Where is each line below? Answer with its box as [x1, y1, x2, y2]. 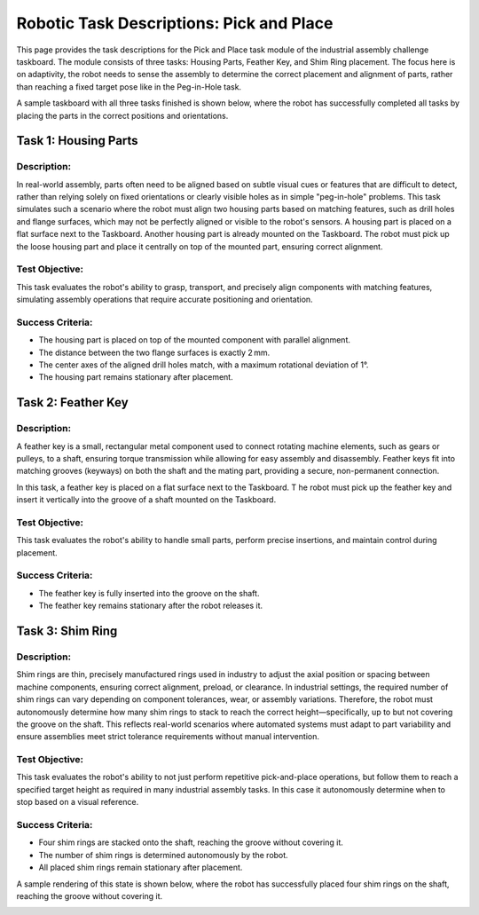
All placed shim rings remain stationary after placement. [38, 862, 243, 873]
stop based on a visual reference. [16, 797, 139, 808]
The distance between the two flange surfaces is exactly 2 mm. [38, 347, 271, 358]
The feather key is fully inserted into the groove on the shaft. [38, 588, 260, 598]
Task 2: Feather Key [16, 395, 129, 410]
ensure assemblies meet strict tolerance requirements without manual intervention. [16, 731, 319, 742]
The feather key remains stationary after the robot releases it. [38, 600, 263, 611]
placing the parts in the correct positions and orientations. [16, 110, 229, 121]
